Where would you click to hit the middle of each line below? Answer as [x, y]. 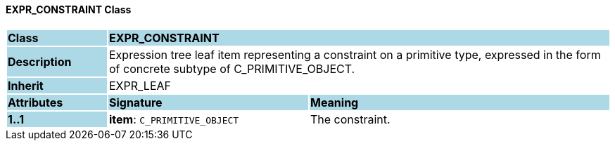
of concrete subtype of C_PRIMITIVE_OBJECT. [232, 68]
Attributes [36, 102]
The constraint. [350, 119]
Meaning [334, 102]
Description [40, 61]
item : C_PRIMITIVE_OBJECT [174, 119]
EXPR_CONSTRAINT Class [69, 9]
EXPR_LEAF [140, 85]
